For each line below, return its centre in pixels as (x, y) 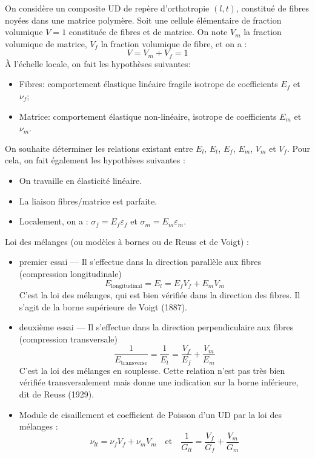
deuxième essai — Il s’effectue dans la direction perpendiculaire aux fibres (156, 327)
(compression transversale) (68, 339)
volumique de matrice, (46, 43)
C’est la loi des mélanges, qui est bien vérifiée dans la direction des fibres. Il (160, 295)
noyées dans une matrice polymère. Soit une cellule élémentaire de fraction (143, 20)
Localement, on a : (54, 221)
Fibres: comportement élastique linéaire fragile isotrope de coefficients (148, 84)
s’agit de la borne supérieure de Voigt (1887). (103, 306)
